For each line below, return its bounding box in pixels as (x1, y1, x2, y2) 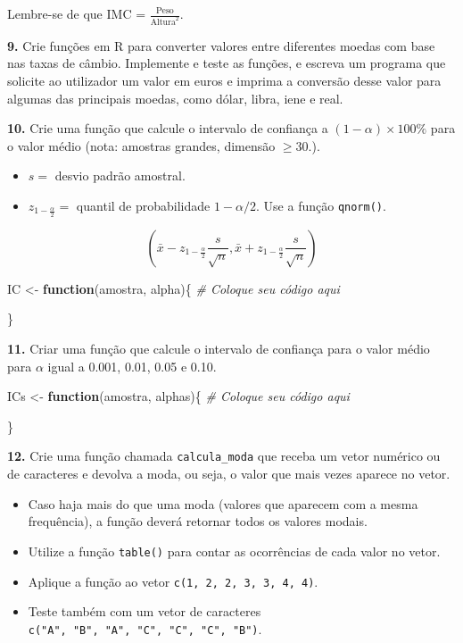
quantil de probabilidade (76, 196, 211, 215)
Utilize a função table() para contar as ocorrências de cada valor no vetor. (28, 541, 441, 560)
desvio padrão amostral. (54, 166, 186, 185)
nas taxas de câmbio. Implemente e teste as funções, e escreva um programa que (7, 54, 446, 72)
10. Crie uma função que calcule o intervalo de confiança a (7, 119, 328, 138)
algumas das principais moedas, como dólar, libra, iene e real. (7, 88, 343, 107)
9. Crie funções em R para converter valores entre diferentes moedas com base (7, 36, 435, 54)
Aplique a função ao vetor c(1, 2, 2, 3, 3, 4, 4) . (28, 572, 318, 590)
